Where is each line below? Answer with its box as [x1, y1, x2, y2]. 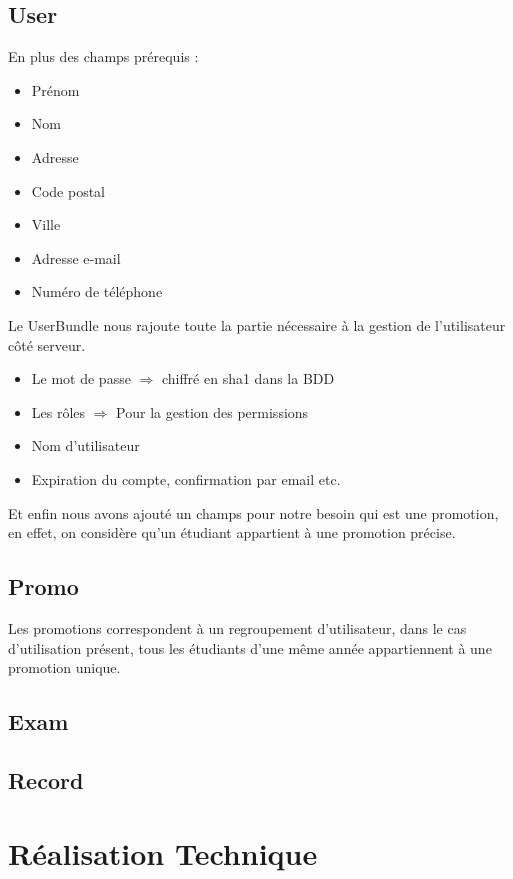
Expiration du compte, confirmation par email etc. [31, 468, 341, 489]
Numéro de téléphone [31, 281, 163, 302]
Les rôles [31, 401, 86, 422]
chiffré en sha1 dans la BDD [161, 368, 335, 389]
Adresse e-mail [31, 247, 121, 268]
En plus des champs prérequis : [8, 46, 199, 67]
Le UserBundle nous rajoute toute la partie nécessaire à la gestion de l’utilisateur [8, 314, 506, 335]
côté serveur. [8, 334, 86, 355]
